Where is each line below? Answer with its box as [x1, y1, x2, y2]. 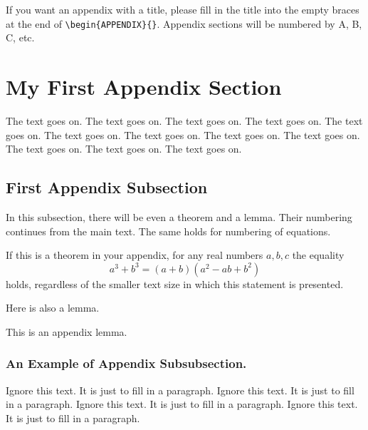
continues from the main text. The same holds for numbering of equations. [6, 223, 331, 238]
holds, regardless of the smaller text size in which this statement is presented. [6, 276, 344, 291]
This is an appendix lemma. [6, 324, 127, 339]
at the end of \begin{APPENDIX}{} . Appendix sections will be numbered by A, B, [6, 16, 362, 31]
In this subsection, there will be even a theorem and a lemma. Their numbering [6, 209, 352, 224]
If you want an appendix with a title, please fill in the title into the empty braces [6, 2, 359, 16]
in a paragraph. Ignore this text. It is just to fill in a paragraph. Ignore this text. [6, 396, 358, 411]
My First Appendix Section [6, 72, 282, 101]
